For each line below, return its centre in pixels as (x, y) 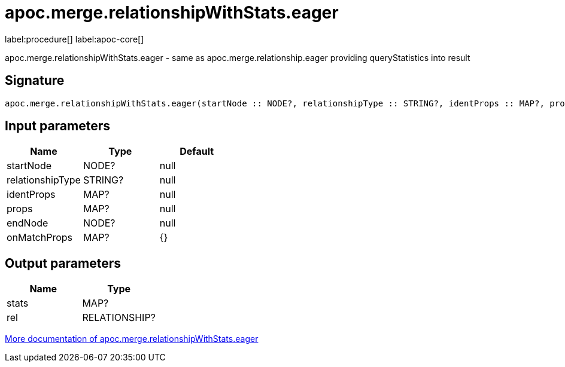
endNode (28, 223)
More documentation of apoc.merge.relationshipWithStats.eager (132, 339)
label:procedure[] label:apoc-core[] (75, 39)
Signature (35, 81)
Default (197, 152)
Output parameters (63, 263)
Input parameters (58, 126)
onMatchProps (40, 238)
